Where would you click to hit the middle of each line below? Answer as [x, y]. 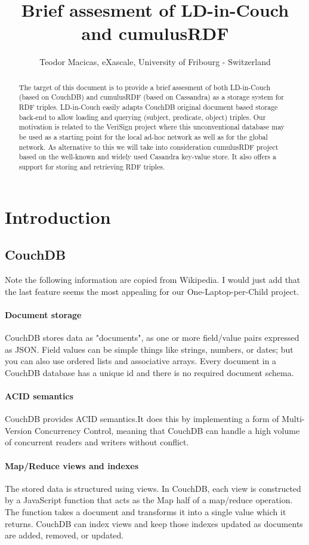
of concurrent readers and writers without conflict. [97, 442]
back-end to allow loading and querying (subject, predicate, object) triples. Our [142, 117]
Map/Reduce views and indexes [72, 465]
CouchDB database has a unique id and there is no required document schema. [149, 372]
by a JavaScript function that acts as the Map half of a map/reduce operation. [149, 500]
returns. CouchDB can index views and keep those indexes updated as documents [154, 523]
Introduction [58, 216]
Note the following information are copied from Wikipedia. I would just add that [153, 279]
